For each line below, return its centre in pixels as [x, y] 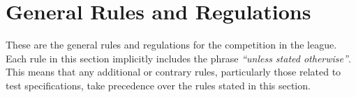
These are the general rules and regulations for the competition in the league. [171, 45]
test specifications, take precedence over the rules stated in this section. [158, 85]
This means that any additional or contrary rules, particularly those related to [173, 72]
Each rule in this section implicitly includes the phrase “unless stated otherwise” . [178, 58]
